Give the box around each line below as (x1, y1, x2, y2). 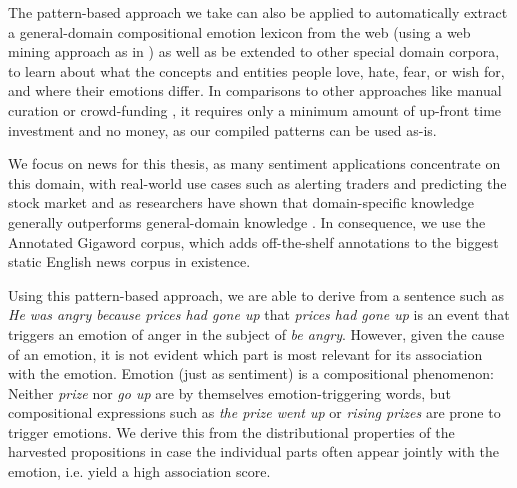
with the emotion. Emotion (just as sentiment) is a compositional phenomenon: (8, 363, 494, 384)
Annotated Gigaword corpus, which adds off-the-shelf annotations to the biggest (8, 231, 499, 252)
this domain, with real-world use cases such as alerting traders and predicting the (8, 172, 507, 193)
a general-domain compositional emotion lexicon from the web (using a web (8, 21, 471, 42)
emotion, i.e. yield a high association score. (8, 461, 271, 482)
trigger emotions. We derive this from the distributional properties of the (8, 421, 455, 442)
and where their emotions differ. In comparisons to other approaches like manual (8, 80, 502, 101)
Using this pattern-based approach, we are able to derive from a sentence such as (8, 284, 505, 305)
